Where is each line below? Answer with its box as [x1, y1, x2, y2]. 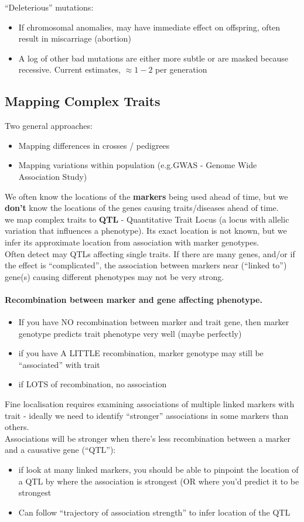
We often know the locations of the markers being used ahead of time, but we [5, 190, 288, 202]
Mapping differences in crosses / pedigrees [18, 139, 170, 151]
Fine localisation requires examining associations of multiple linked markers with [5, 398, 295, 410]
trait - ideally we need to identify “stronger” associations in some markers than [5, 409, 289, 421]
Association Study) [18, 170, 87, 182]
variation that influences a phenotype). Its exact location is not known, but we [5, 224, 287, 237]
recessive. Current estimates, [18, 63, 121, 76]
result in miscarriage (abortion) [18, 32, 131, 45]
